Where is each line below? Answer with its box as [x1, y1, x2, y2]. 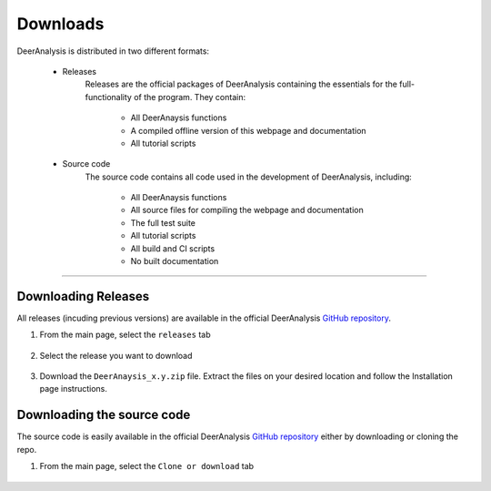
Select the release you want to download [39, 350, 193, 361]
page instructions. [39, 384, 108, 394]
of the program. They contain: [133, 91, 245, 102]
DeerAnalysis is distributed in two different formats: [16, 46, 209, 56]
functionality [85, 91, 132, 102]
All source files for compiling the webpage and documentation [130, 205, 364, 216]
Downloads [16, 14, 105, 34]
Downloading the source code [16, 407, 191, 423]
